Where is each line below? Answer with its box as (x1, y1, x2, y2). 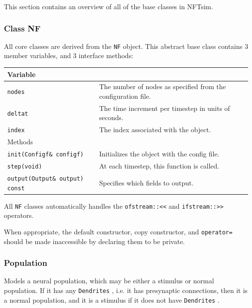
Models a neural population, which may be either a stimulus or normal (4, 276, 214, 286)
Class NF (4, 22, 41, 34)
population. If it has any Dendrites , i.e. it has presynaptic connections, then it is (4, 285, 248, 295)
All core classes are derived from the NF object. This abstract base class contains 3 (4, 41, 248, 51)
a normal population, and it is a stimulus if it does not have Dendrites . (4, 294, 220, 305)
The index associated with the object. (99, 124, 211, 135)
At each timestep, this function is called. (99, 160, 220, 170)
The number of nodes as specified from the (99, 81, 226, 92)
